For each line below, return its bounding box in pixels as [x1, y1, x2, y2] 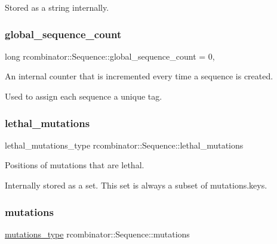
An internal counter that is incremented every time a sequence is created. [5, 70, 273, 82]
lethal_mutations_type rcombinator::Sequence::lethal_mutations [5, 138, 244, 151]
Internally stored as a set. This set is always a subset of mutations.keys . [5, 179, 267, 191]
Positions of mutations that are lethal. [5, 159, 144, 171]
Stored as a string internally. [5, 1, 109, 13]
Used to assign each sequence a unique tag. [5, 90, 162, 102]
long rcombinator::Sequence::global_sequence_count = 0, [5, 50, 215, 62]
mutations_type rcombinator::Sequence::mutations [5, 227, 190, 240]
